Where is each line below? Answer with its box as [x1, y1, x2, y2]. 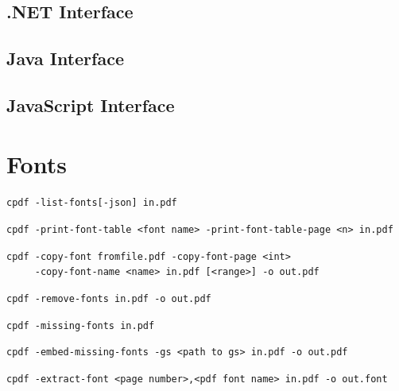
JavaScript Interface [6, 92, 175, 117]
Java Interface [6, 46, 124, 71]
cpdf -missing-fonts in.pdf [6, 319, 155, 331]
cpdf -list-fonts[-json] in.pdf [6, 197, 177, 209]
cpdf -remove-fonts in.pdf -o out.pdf [6, 293, 211, 305]
